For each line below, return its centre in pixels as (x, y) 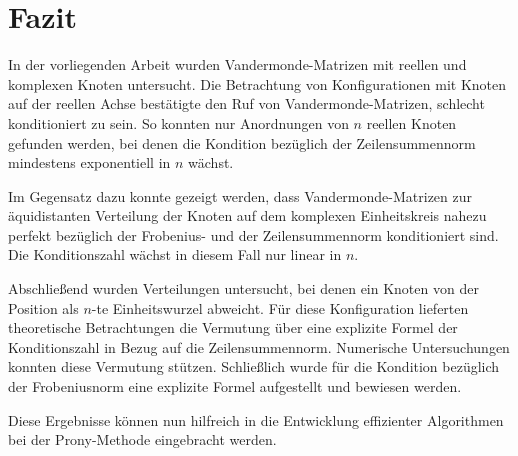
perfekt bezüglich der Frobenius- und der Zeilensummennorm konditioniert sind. (253, 234)
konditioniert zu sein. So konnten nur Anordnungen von (178, 122)
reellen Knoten (411, 122)
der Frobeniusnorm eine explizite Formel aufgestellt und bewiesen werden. (235, 386)
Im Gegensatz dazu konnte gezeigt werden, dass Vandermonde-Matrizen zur (240, 195)
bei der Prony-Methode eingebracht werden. (142, 439)
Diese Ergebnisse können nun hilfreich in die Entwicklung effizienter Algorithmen (256, 419)
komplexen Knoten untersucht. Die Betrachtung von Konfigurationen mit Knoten (257, 83)
